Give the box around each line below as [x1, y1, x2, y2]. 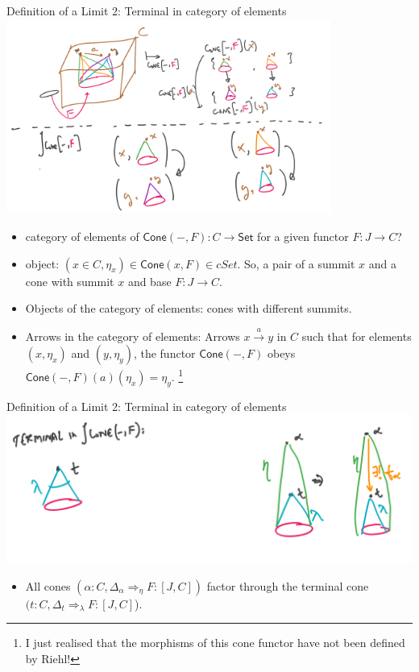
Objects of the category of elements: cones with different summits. [25, 300, 352, 317]
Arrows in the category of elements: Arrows [25, 327, 240, 344]
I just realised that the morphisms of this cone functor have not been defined [25, 634, 405, 651]
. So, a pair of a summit [237, 255, 355, 272]
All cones [25, 577, 71, 594]
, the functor [133, 345, 196, 362]
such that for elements [301, 327, 412, 344]
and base [127, 272, 172, 289]
